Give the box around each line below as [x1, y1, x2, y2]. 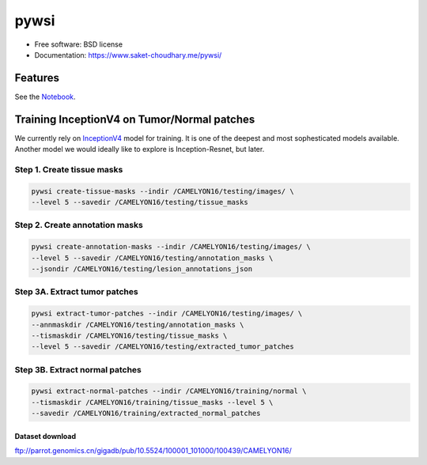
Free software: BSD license [34, 40, 123, 49]
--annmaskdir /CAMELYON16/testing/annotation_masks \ [31, 320, 244, 329]
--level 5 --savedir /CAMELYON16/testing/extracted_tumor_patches [31, 342, 294, 351]
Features [14, 71, 59, 85]
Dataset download [14, 431, 77, 440]
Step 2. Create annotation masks [14, 220, 144, 231]
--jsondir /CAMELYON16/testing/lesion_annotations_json [31, 265, 253, 273]
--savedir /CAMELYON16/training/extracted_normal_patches [31, 409, 261, 418]
